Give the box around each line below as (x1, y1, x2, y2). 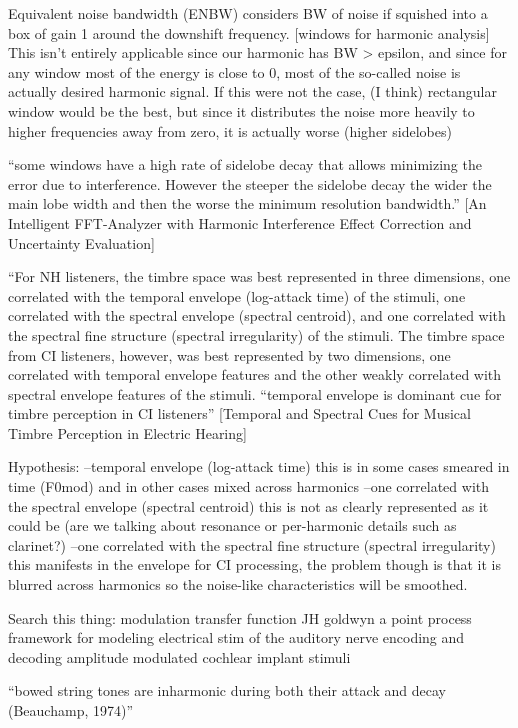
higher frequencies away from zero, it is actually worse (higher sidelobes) (8, 120, 452, 141)
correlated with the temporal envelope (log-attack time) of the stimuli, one (8, 285, 466, 306)
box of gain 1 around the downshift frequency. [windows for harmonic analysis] (8, 22, 490, 43)
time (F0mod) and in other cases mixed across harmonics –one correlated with (8, 476, 490, 497)
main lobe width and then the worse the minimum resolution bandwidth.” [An (8, 193, 487, 214)
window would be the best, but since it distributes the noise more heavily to (8, 100, 475, 121)
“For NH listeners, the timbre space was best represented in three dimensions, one (8, 266, 511, 287)
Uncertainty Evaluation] (8, 232, 155, 253)
